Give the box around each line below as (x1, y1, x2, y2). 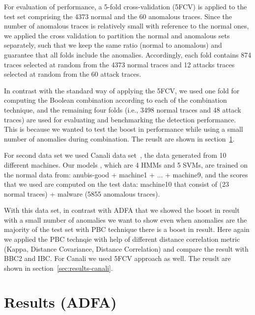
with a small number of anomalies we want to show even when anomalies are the (4, 214, 247, 225)
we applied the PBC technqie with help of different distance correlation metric (4, 234, 240, 244)
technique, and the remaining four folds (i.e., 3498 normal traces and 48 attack (4, 104, 241, 115)
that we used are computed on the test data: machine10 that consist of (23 (4, 179, 229, 189)
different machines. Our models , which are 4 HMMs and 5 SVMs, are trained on (4, 159, 248, 170)
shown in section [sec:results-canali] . (4, 262, 113, 273)
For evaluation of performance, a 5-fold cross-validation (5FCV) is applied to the (4, 1, 247, 11)
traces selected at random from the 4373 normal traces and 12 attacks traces (4, 59, 235, 69)
